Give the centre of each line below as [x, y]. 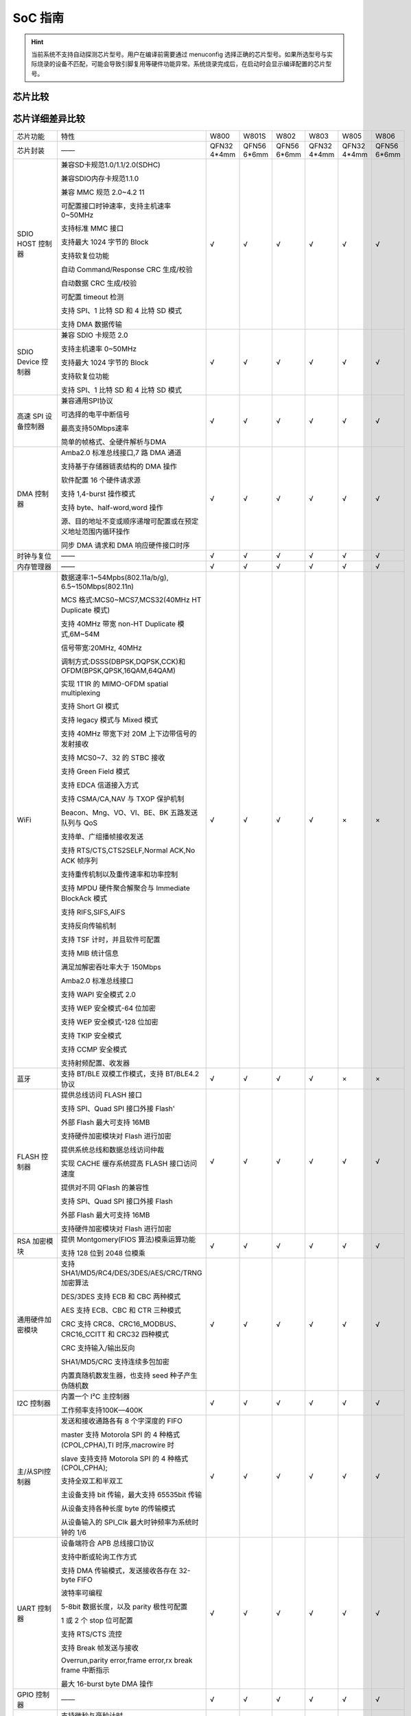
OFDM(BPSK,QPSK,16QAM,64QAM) [118, 671]
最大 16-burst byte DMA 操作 [107, 1684]
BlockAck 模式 [84, 898]
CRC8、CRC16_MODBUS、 [137, 1323]
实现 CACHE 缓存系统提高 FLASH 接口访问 [129, 1163]
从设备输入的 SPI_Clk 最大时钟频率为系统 [126, 1522]
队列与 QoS [79, 822]
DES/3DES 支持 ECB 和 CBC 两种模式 [121, 1296]
